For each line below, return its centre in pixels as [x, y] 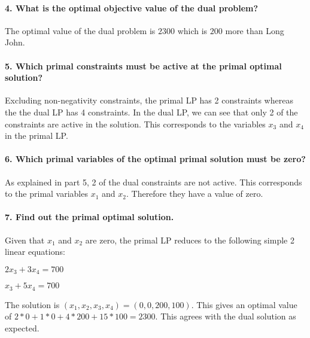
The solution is [32, 304]
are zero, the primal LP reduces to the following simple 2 [190, 240]
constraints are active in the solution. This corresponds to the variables [135, 124]
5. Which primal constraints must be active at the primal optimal [143, 66]
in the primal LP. [37, 135]
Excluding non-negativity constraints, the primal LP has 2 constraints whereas [149, 100]
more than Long [255, 30]
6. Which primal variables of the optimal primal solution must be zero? [155, 159]
